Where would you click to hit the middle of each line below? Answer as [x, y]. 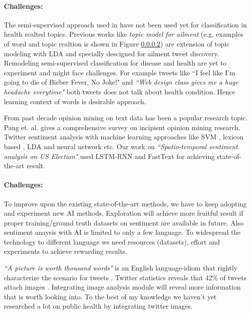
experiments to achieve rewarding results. [66, 251]
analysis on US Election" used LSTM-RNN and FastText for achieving [109, 156]
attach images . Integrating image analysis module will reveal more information [122, 287]
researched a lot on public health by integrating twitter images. [98, 306]
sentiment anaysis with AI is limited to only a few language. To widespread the [122, 232]
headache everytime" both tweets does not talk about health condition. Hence [120, 91]
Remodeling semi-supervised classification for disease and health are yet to [115, 63]
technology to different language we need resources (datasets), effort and [112, 241]
